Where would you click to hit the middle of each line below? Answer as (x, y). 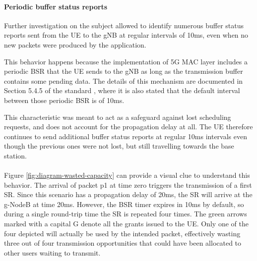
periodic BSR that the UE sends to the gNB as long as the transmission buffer (124, 71)
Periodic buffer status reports (56, 6)
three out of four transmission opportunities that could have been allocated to (123, 243)
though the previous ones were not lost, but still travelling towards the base (119, 146)
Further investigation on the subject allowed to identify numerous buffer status (124, 25)
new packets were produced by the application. (75, 44)
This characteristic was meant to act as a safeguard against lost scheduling (118, 117)
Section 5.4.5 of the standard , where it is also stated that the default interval (122, 90)
